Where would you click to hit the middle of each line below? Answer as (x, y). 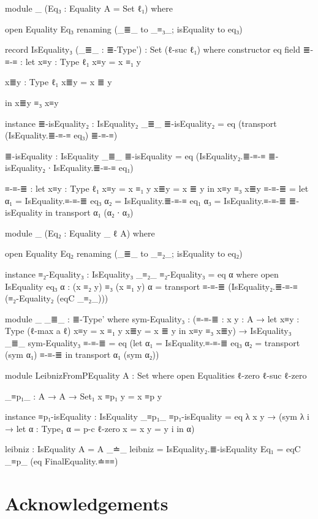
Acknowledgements (87, 503)
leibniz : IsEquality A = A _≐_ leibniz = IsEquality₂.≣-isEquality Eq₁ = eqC (153, 449)
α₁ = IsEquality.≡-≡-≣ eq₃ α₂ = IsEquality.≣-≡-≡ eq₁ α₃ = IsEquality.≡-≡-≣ (146, 200)
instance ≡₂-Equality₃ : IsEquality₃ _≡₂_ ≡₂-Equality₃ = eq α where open (142, 274)
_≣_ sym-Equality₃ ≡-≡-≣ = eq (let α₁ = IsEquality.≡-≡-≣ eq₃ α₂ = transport (153, 342)
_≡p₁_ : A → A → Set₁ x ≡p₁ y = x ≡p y (84, 396)
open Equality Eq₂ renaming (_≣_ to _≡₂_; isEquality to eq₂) (124, 253)
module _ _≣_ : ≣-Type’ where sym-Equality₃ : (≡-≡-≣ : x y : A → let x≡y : (152, 318)
